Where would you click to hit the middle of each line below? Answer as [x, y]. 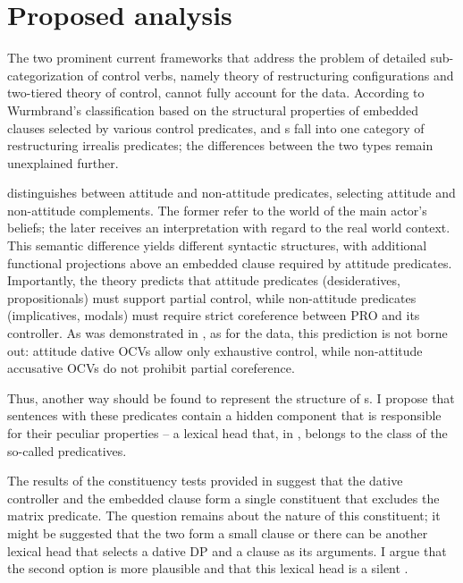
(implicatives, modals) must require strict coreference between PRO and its [214, 315]
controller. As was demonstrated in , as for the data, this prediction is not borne [227, 333]
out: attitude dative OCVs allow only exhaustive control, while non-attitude [215, 350]
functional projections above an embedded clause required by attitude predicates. [230, 262]
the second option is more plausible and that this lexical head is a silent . [208, 568]
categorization [46, 75]
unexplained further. [63, 162]
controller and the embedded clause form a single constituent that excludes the [223, 498]
